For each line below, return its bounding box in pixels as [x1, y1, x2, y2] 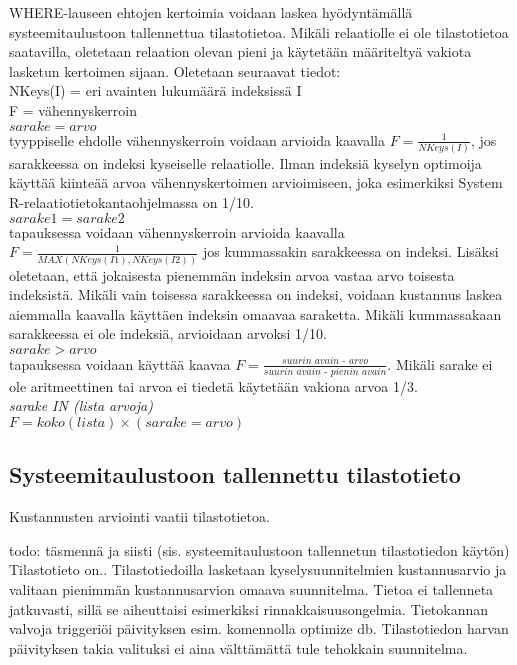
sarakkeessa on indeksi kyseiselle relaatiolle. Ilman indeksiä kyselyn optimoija [9, 152, 482, 173]
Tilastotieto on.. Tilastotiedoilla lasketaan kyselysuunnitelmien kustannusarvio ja [9, 559, 507, 580]
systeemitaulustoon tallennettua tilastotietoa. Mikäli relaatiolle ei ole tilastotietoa [9, 21, 509, 42]
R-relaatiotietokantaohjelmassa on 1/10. [9, 192, 254, 213]
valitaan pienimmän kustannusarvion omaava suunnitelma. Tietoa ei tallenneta [9, 578, 494, 599]
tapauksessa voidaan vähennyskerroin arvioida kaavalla [9, 221, 345, 242]
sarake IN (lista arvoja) [9, 395, 153, 416]
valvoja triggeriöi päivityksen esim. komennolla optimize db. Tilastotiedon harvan [9, 618, 509, 639]
